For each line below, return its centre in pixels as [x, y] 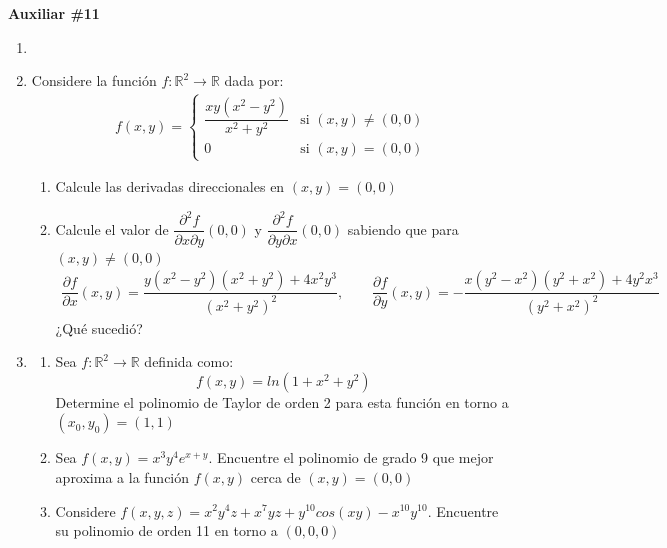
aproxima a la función [122, 476]
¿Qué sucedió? [99, 327]
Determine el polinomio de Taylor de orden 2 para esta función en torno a [282, 401]
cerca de [275, 476]
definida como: [189, 361]
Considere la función [94, 80]
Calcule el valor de [112, 228]
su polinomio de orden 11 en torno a [166, 530]
